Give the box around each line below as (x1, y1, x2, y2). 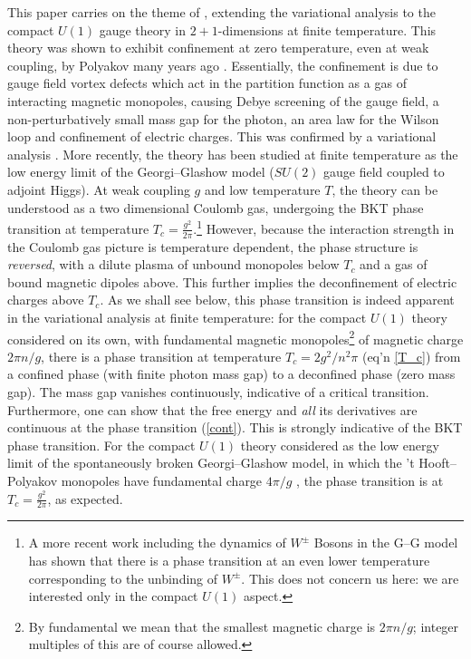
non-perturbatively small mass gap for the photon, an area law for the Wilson (7, 109, 439, 128)
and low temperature (204, 179, 321, 199)
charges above (7, 290, 84, 309)
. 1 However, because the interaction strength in (193, 217, 455, 237)
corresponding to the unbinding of (28, 568, 218, 587)
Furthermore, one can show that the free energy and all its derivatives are (7, 400, 418, 419)
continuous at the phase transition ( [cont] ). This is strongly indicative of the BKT (7, 418, 463, 437)
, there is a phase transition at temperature (41, 346, 282, 365)
